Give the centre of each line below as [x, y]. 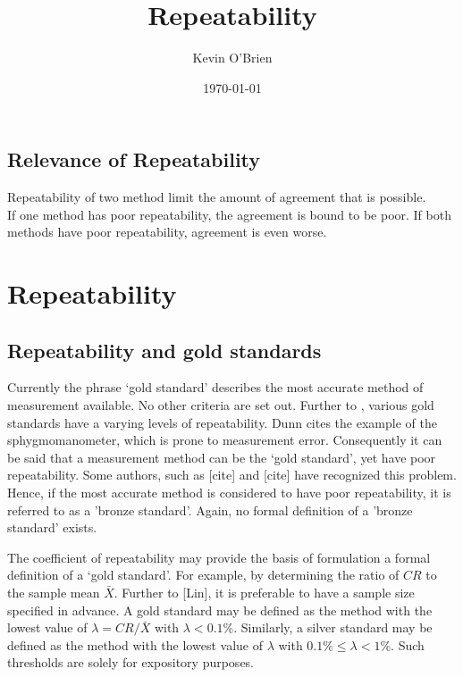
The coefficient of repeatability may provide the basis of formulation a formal [219, 557]
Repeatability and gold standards [164, 350]
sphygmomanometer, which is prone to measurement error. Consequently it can [225, 440]
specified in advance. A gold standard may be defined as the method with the [220, 610]
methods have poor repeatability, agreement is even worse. [167, 232]
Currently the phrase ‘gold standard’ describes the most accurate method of [215, 387]
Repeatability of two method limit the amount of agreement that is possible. [217, 197]
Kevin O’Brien [232, 58]
